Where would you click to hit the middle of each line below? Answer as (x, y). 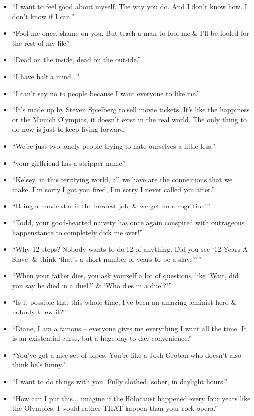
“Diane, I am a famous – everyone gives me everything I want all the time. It (129, 328)
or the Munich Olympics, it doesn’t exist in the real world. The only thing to (129, 119)
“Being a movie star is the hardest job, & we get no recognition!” (111, 206)
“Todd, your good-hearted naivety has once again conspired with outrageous (128, 222)
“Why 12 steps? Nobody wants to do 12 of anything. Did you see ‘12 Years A (130, 249)
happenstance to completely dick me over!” (77, 232)
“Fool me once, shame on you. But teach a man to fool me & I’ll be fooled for (130, 33)
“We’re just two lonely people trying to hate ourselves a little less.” (114, 146)
